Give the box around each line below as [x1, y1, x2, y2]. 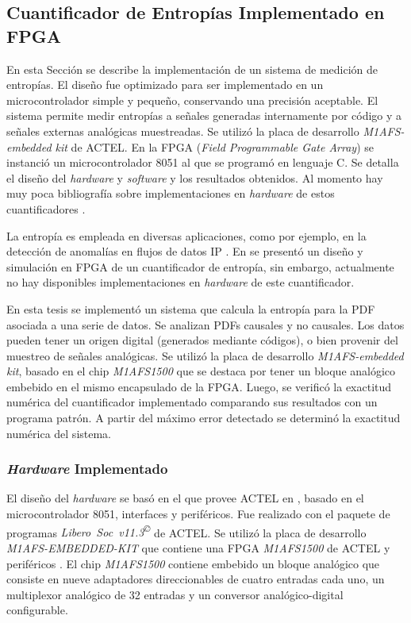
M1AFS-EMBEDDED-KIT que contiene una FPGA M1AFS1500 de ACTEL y [6, 539, 390, 556]
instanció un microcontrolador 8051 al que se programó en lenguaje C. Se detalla [6, 154, 399, 171]
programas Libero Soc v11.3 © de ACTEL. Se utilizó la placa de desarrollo [6, 521, 367, 540]
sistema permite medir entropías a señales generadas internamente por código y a [6, 107, 402, 124]
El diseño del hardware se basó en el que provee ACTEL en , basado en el [6, 490, 364, 506]
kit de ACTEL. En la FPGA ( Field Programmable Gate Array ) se [55, 138, 374, 155]
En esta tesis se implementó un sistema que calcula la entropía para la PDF [6, 300, 375, 317]
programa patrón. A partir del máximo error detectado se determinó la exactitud [6, 410, 401, 426]
